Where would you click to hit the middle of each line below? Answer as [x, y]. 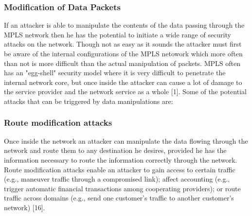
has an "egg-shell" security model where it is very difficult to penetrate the [115, 73]
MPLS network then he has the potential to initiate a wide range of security [117, 34]
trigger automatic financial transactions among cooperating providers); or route [122, 188]
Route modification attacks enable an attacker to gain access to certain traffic [120, 169]
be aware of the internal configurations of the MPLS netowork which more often [123, 53]
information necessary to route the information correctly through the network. [121, 159]
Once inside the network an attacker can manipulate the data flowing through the [126, 141]
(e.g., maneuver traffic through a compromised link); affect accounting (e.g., [117, 179]
